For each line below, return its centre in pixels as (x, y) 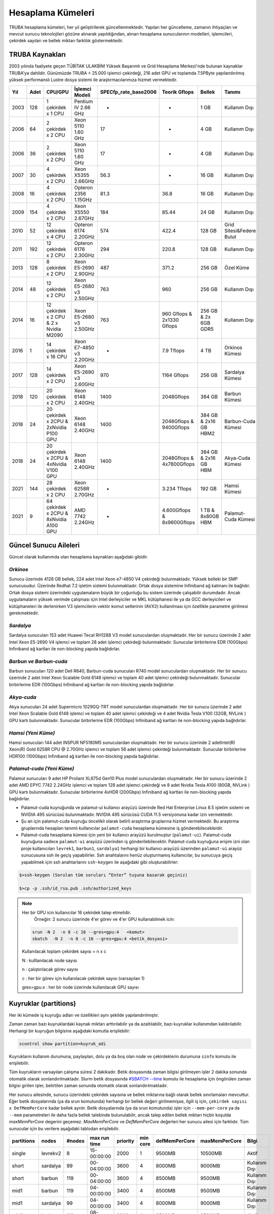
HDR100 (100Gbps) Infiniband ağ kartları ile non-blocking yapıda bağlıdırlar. (84, 756)
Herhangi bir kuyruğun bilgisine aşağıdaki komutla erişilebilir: (70, 1031)
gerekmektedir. (24, 613)
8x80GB (210, 516)
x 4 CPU (56, 237)
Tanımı (232, 92)
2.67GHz (84, 219)
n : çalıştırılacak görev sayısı (50, 969)
